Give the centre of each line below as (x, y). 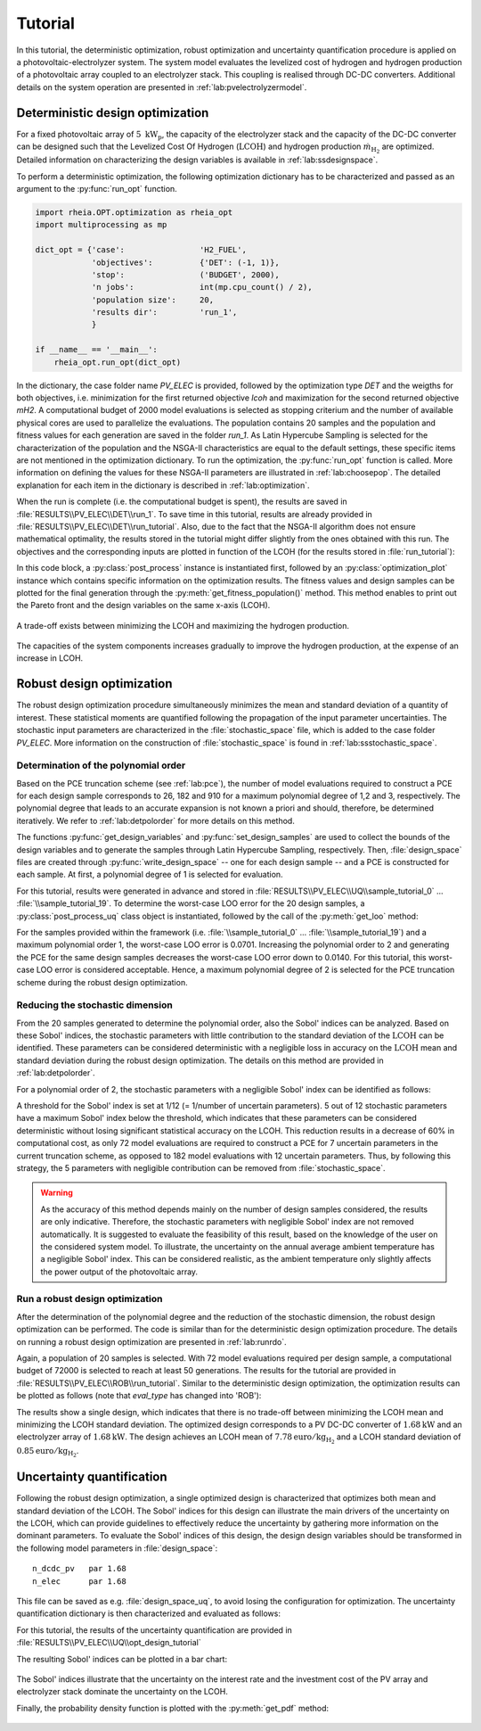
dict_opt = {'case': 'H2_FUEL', (141, 250)
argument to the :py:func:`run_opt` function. (97, 188)
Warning (57, 1193)
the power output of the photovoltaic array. (119, 1272)
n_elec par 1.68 (79, 1581)
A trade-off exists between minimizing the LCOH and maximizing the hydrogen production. (183, 625)
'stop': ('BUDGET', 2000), (185, 275)
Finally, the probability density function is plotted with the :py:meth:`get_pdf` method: (173, 1708)
